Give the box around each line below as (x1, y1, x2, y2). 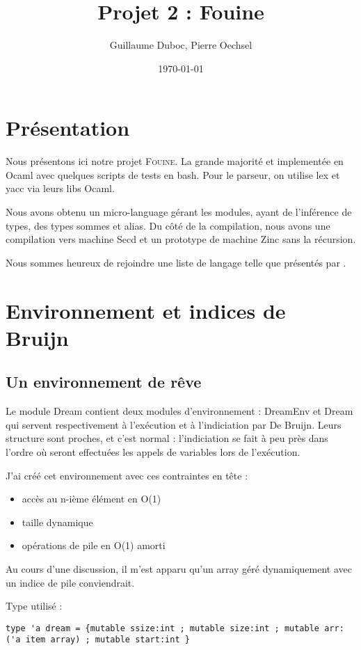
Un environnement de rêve (6, 371, 202, 393)
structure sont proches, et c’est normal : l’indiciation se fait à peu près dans (6, 431, 328, 445)
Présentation (6, 113, 130, 142)
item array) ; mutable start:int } (25, 635, 190, 645)
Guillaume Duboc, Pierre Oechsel (109, 38, 252, 52)
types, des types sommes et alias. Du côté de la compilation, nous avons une (6, 218, 330, 232)
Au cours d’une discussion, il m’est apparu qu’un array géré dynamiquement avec (6, 561, 352, 576)
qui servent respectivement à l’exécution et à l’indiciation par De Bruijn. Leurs (6, 417, 342, 431)
